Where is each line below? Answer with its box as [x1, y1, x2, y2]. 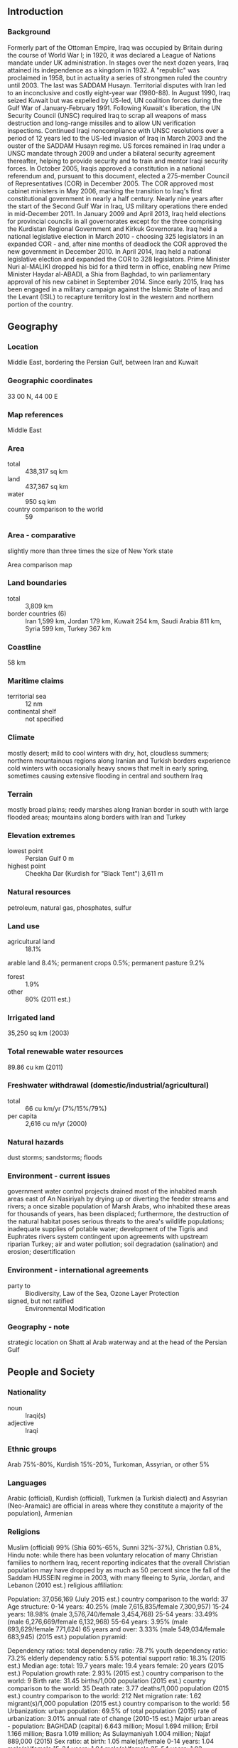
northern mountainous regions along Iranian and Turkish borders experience [7, 756, 231, 765]
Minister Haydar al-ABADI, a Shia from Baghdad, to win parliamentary [7, 269, 211, 278]
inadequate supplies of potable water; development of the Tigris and [7, 1225, 208, 1233]
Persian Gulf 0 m [25, 854, 75, 863]
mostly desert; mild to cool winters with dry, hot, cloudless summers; [7, 749, 210, 757]
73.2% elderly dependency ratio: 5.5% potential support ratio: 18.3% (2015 [7, 1653, 226, 1662]
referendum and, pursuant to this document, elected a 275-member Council [7, 171, 229, 180]
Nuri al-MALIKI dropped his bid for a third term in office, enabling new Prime [7, 262, 231, 271]
